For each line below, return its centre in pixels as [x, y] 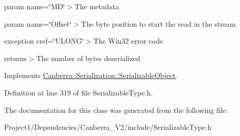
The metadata [97, 6]
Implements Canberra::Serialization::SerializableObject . [91, 75]
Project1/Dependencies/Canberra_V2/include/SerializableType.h [108, 127]
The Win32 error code [128, 41]
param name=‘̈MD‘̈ [35, 6]
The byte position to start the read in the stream [158, 23]
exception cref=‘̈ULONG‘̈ [44, 41]
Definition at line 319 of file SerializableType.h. [79, 92]
